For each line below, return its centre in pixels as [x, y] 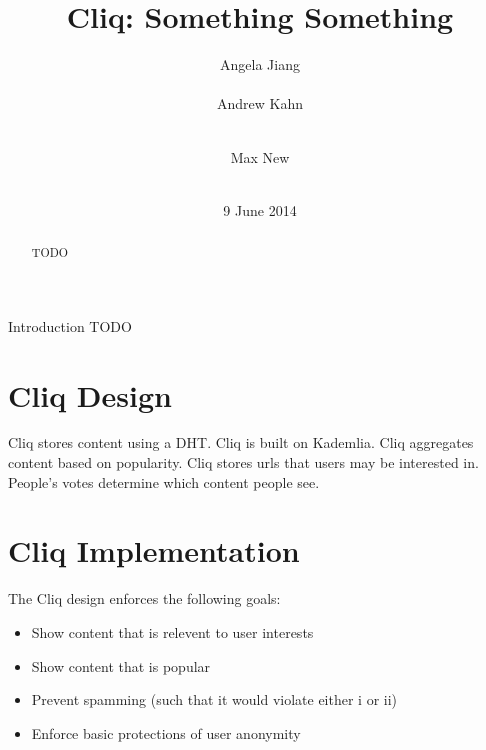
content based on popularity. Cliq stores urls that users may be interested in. [243, 462]
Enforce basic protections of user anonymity [166, 732]
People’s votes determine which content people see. [164, 481]
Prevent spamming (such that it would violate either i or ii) [214, 699]
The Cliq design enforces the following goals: [144, 598]
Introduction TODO [70, 325]
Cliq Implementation [154, 550]
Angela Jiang [260, 64]
